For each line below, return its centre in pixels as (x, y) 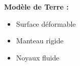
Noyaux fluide (38, 57)
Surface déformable (46, 23)
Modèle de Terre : (36, 7)
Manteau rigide (40, 41)
